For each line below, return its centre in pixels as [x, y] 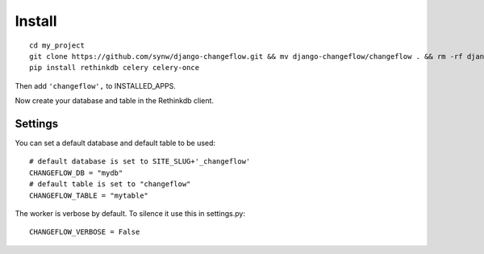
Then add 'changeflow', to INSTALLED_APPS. [96, 85]
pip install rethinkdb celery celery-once [115, 68]
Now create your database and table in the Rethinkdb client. [114, 101]
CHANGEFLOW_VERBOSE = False [85, 232]
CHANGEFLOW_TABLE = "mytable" [89, 195]
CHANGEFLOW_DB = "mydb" [76, 173]
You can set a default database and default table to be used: [115, 143]
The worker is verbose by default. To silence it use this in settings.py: [130, 213]
